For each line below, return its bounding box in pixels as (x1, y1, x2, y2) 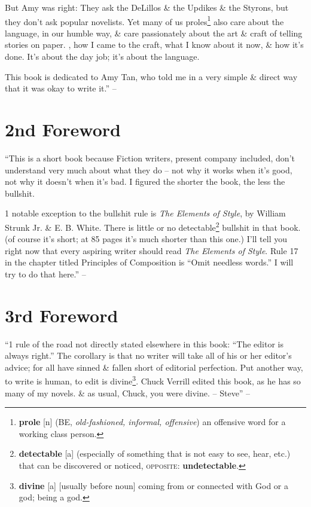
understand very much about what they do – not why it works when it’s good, (5, 163, 292, 176)
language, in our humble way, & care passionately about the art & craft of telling (5, 26, 303, 39)
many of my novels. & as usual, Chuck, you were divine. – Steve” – (5, 386, 251, 399)
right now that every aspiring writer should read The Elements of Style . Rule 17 (5, 244, 298, 256)
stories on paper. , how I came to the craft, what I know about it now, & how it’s (5, 38, 304, 51)
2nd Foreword (5, 117, 121, 141)
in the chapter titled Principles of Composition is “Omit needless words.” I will (5, 256, 294, 268)
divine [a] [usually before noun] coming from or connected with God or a (19, 479, 289, 491)
